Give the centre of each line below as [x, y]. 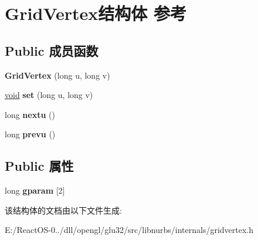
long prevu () [30, 134]
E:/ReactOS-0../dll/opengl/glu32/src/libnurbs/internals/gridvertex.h [129, 230]
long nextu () [30, 114]
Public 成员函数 [52, 50]
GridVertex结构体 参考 [96, 13]
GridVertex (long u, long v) [57, 75]
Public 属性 [39, 166]
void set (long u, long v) [49, 95]
